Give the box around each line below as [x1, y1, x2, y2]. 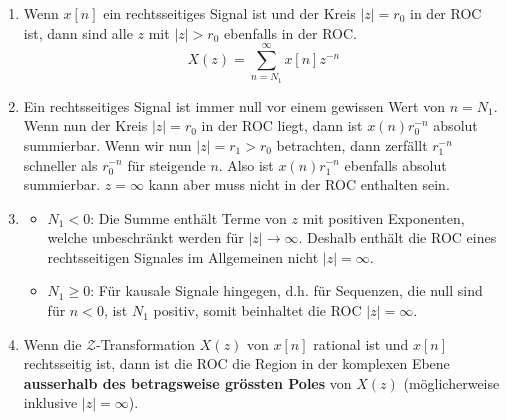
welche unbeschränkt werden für [47, 227, 244, 248]
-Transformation [96, 333, 196, 354]
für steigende [127, 154, 206, 175]
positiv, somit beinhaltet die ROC [153, 300, 362, 321]
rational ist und [313, 333, 409, 354]
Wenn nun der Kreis [23, 115, 148, 136]
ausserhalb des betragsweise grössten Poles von [23, 372, 352, 393]
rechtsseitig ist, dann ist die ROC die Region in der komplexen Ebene [23, 353, 450, 374]
